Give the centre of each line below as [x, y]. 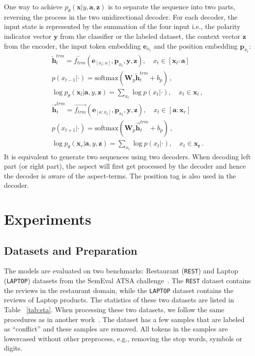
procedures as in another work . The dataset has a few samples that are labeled [124, 319]
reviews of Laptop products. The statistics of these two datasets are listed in [119, 300]
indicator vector [28, 36]
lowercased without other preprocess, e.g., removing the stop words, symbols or [123, 338]
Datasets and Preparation [71, 250]
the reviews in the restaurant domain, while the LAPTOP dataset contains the [119, 290]
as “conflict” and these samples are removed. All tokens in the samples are [116, 329]
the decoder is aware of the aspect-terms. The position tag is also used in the [120, 175]
